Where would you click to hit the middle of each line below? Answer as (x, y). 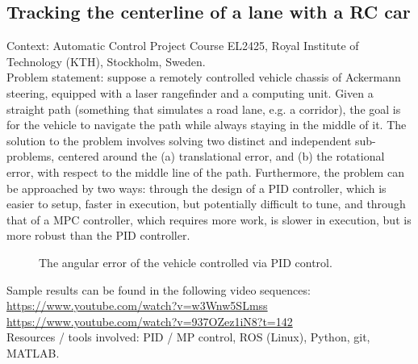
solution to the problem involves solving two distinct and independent (179, 140)
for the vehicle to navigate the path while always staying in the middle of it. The (207, 125)
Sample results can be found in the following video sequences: (159, 289)
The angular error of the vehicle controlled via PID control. (186, 262)
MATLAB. (33, 352)
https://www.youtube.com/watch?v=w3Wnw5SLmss (137, 305)
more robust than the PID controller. (98, 235)
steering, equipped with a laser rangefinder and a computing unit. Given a (190, 92)
